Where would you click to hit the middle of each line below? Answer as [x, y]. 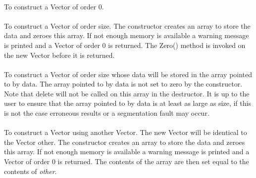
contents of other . [30, 171]
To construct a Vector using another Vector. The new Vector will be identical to [126, 132]
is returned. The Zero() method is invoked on [177, 45]
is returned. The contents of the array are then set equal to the [153, 161]
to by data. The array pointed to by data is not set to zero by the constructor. [123, 84]
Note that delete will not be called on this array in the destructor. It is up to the [127, 93]
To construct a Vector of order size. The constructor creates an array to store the [127, 25]
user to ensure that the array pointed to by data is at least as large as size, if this [128, 103]
